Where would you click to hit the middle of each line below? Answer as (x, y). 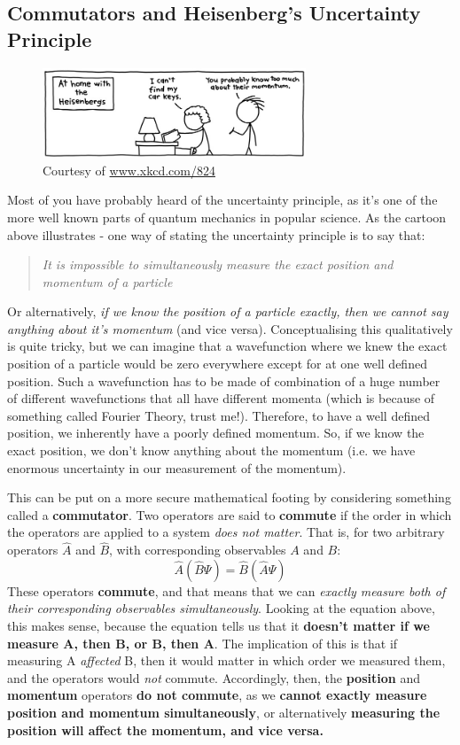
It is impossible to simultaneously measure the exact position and (218, 264)
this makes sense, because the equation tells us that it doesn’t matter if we (218, 626)
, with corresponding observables (198, 550)
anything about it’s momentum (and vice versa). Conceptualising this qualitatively (230, 328)
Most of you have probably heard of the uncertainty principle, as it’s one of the (222, 200)
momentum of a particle (107, 281)
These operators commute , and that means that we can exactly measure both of (226, 590)
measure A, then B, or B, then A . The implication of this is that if (203, 643)
